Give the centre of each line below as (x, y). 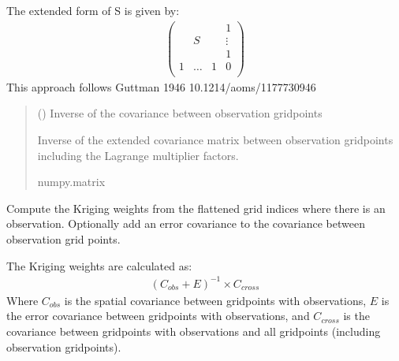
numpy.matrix (71, 182)
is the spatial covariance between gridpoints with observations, (215, 300)
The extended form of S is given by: (93, 10)
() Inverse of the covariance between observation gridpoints (180, 113)
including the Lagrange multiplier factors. (138, 155)
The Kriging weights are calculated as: (99, 265)
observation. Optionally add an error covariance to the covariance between (186, 223)
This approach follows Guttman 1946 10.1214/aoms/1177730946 (161, 86)
